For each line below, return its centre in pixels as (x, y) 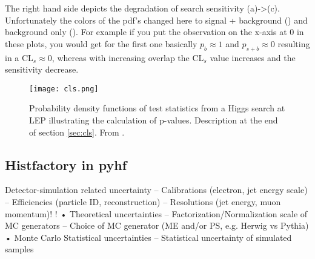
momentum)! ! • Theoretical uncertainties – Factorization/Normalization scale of (156, 213)
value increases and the (253, 57)
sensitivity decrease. (42, 69)
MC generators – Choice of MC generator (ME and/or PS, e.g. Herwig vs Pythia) (157, 225)
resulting (294, 43)
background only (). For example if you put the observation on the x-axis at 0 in (154, 32)
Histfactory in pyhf (66, 164)
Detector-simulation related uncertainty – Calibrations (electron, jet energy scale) (156, 190)
